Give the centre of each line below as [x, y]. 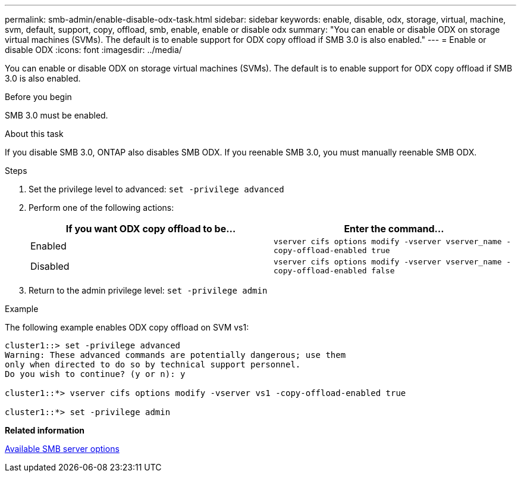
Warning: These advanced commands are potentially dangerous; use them [175, 355]
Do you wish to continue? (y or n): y [95, 374]
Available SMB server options [62, 449]
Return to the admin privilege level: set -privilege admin [148, 290]
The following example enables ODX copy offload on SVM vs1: [127, 327]
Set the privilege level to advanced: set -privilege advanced [156, 189]
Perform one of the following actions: [101, 208]
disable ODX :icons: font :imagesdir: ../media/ [93, 50]
